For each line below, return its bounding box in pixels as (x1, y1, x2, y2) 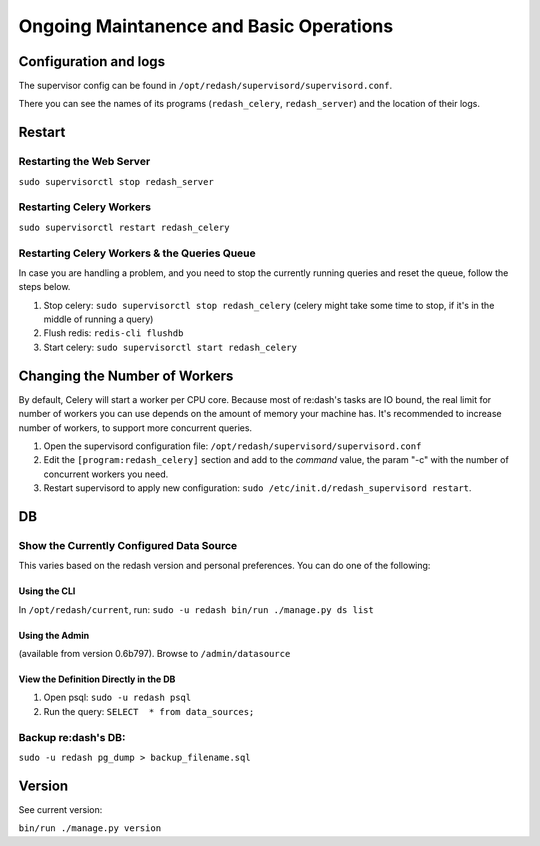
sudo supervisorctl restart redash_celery (18, 221, 230, 233)
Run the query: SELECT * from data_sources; (43, 705, 255, 717)
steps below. (18, 281, 71, 293)
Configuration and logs (18, 53, 165, 70)
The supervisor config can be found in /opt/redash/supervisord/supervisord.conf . (18, 80, 393, 92)
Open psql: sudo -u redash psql (43, 691, 192, 704)
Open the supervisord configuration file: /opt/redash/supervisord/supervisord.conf (43, 440, 422, 452)
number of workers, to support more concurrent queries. (18, 421, 253, 434)
